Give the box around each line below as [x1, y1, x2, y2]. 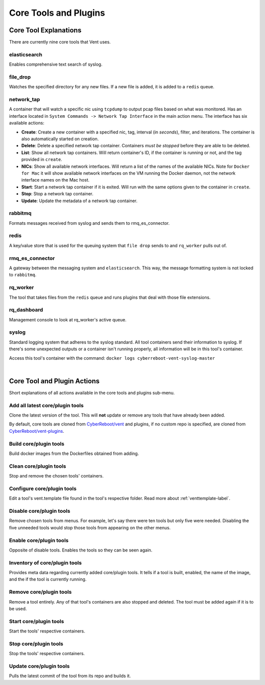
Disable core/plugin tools [9, 507, 71, 514]
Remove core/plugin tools [9, 589, 72, 596]
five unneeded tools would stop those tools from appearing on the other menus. [9, 525, 171, 530]
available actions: [9, 120, 44, 126]
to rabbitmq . [9, 272, 37, 278]
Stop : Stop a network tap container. [21, 191, 94, 197]
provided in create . [21, 157, 62, 162]
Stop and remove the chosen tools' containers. [9, 473, 104, 479]
